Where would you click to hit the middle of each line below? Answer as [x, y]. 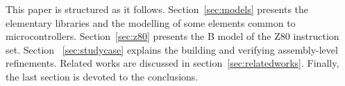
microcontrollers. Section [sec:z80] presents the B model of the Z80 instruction [172, 36]
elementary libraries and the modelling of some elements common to [151, 22]
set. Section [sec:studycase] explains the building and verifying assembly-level [172, 49]
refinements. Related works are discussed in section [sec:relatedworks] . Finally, [172, 63]
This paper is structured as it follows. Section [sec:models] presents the [157, 9]
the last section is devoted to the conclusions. [102, 76]
